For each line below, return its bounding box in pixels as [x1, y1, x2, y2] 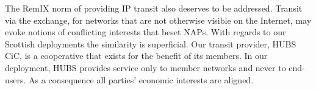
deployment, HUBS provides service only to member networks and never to [5, 61, 286, 74]
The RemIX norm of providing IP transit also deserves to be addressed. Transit [5, 2, 303, 14]
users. [5, 73, 26, 86]
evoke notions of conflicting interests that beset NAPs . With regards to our [5, 26, 286, 38]
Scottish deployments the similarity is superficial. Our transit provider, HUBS [5, 37, 296, 50]
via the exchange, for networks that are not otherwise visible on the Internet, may [5, 13, 312, 26]
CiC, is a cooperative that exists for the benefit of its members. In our [5, 49, 268, 62]
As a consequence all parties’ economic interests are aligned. [29, 73, 254, 86]
